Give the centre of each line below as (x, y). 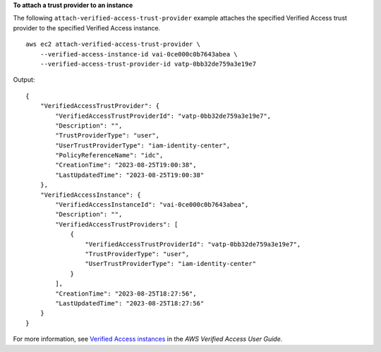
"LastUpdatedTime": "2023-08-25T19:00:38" (130, 175)
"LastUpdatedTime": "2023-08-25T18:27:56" (130, 303)
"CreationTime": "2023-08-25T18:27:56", (126, 293)
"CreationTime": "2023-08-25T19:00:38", (126, 165)
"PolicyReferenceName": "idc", (109, 156)
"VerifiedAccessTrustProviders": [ (117, 224)
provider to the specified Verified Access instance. (87, 28)
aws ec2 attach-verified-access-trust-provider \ (113, 44)
